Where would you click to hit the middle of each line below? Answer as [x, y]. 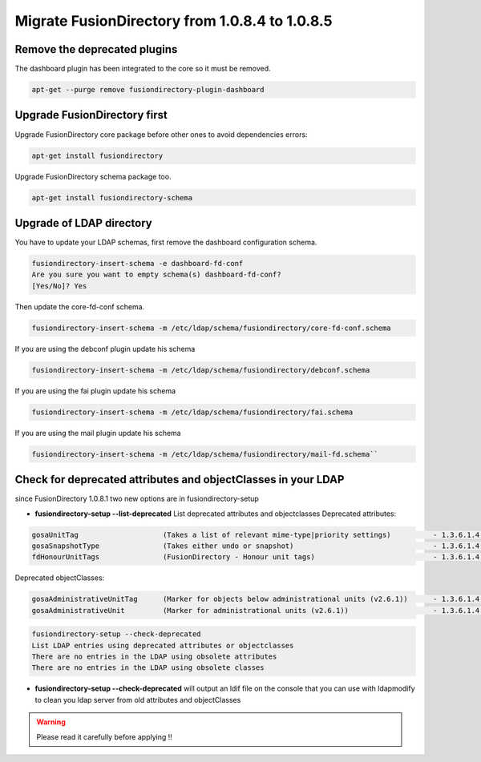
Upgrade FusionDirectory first [91, 115]
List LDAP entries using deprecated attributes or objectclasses [163, 645]
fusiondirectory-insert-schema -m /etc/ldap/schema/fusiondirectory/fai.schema [192, 412]
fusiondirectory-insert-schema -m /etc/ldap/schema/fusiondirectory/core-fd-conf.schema [212, 328]
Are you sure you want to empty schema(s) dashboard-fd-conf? [156, 275]
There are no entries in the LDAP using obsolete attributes [154, 657]
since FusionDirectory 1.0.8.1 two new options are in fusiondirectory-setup [137, 499]
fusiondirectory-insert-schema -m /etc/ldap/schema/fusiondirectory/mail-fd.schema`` [205, 454]
